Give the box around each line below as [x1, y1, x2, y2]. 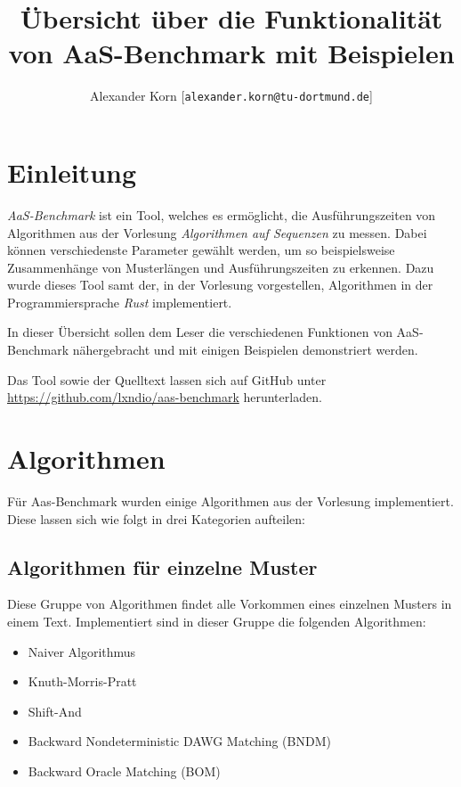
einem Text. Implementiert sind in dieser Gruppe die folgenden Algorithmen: [7, 611, 426, 630]
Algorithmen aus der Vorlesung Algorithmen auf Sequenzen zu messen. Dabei [7, 223, 427, 242]
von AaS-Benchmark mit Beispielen [8, 35, 455, 71]
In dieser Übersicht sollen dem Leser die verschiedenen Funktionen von [7, 323, 392, 341]
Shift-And [28, 701, 82, 720]
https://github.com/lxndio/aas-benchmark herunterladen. [7, 388, 322, 406]
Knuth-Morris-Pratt [28, 672, 137, 691]
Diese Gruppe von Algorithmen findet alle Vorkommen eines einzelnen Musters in [7, 594, 452, 613]
